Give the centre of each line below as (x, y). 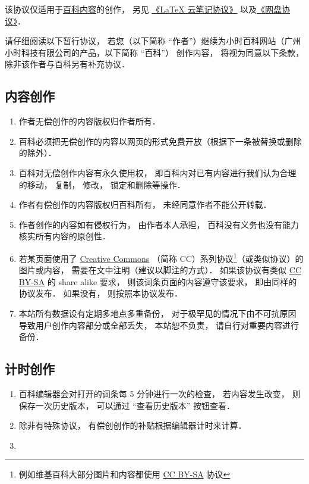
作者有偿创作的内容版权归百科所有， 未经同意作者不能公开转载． (145, 204)
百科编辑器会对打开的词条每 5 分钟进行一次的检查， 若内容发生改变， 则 (160, 393)
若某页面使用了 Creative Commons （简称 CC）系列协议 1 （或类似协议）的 (161, 257)
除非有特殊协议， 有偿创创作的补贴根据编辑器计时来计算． (133, 425)
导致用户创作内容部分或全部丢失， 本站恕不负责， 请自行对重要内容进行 (159, 325)
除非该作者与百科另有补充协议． (67, 64)
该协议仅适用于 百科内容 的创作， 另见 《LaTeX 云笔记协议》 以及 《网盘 (144, 9)
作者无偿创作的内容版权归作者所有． (89, 121)
